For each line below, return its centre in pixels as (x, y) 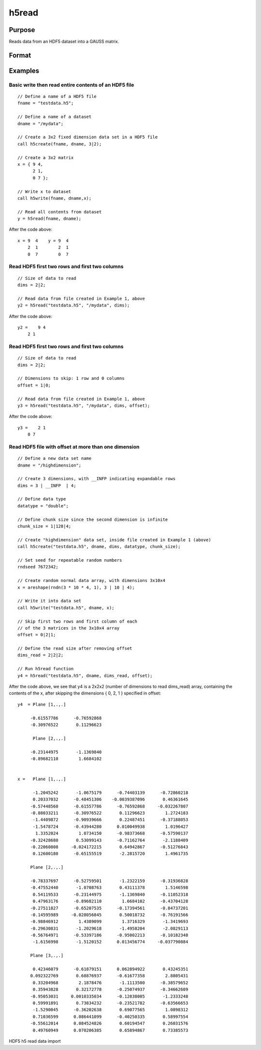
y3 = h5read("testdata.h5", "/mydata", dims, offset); (84, 406)
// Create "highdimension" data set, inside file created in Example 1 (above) (114, 540)
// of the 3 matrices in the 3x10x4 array (69, 628)
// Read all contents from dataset (60, 212)
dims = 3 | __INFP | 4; (47, 485)
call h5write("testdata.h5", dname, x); (66, 608)
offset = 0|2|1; (37, 635)
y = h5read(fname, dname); (50, 219)
